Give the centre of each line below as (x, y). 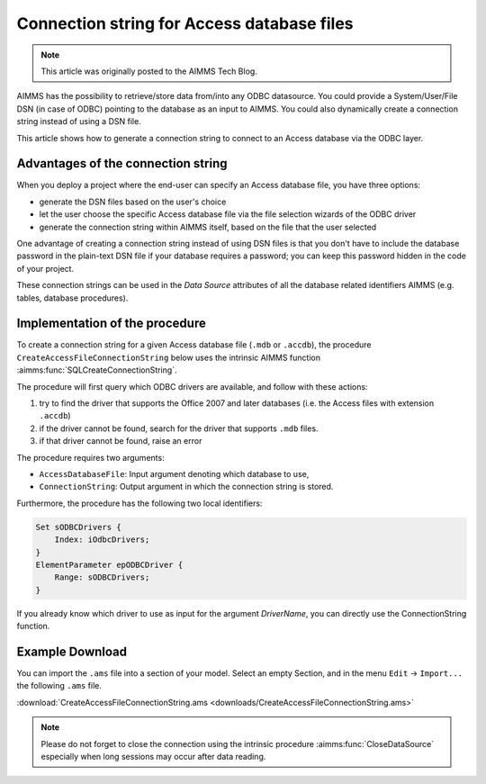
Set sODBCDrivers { (78, 527)
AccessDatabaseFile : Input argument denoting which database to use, (174, 473)
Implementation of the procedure (111, 324)
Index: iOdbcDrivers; (102, 540)
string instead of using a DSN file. (79, 122)
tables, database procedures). (72, 298)
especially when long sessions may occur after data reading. (153, 756)
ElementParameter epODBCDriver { (109, 564)
